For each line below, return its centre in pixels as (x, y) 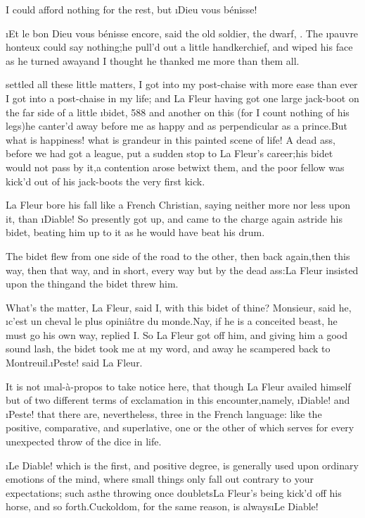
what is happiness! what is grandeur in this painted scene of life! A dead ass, (171, 139)
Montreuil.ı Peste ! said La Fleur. (74, 363)
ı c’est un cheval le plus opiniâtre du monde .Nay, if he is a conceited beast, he (172, 321)
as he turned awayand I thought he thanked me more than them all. (153, 60)
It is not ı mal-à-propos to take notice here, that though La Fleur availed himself (178, 386)
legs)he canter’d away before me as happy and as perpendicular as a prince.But (177, 126)
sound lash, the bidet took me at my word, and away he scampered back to (168, 349)
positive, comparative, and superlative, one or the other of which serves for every (180, 427)
